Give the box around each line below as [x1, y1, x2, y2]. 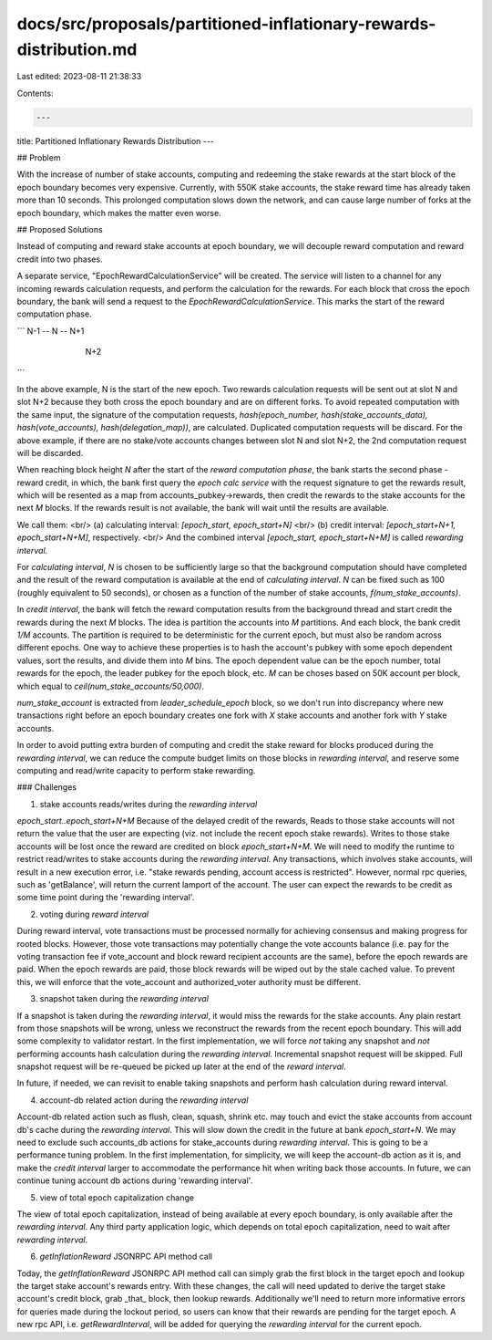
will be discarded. [16, 447, 84, 458]
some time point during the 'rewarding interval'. [16, 892, 195, 903]
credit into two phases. [16, 254, 104, 265]
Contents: [16, 88, 54, 99]
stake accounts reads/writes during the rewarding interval [39, 798, 258, 809]
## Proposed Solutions [16, 224, 104, 235]
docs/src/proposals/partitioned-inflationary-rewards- [16, 14, 436, 34]
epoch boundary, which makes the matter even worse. [16, 207, 222, 218]
